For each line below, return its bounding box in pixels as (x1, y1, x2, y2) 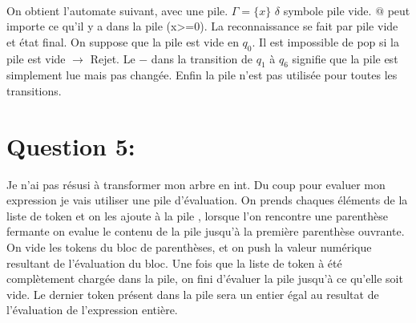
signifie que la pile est (292, 50, 398, 67)
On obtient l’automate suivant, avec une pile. (6, 2, 228, 18)
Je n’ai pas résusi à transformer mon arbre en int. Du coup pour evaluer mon (6, 176, 386, 192)
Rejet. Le (90, 50, 135, 67)
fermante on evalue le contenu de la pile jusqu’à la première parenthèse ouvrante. (6, 223, 405, 240)
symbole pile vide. (283, 2, 372, 18)
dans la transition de (151, 50, 253, 67)
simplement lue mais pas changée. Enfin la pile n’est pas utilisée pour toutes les (6, 67, 398, 83)
